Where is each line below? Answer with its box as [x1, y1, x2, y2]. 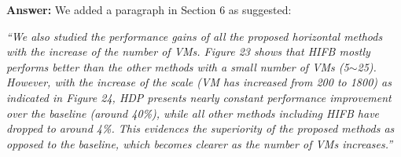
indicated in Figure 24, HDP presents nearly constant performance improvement [6, 89, 392, 105]
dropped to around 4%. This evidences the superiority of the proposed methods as [6, 120, 395, 137]
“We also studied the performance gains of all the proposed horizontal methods [6, 27, 383, 44]
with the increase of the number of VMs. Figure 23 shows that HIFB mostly [6, 43, 370, 60]
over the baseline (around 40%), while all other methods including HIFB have [6, 104, 380, 121]
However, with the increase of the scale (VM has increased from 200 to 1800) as [6, 74, 392, 90]
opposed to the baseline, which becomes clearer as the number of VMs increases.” [6, 135, 393, 152]
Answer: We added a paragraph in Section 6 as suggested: [6, 2, 292, 17]
